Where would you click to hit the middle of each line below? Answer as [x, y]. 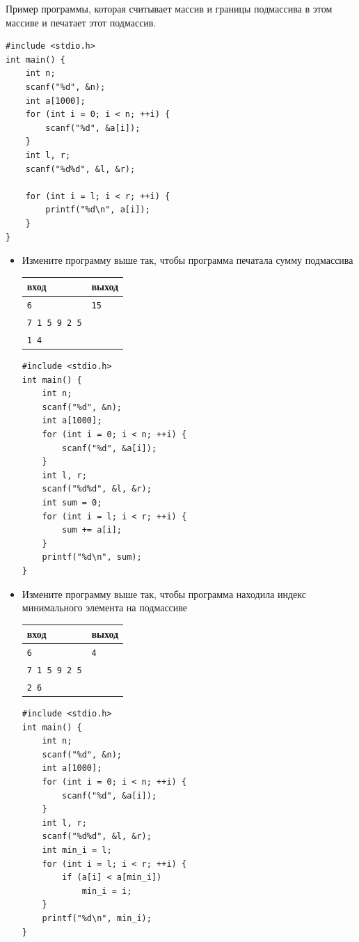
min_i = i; [107, 891]
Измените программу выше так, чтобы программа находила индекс [164, 594]
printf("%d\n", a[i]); [98, 210]
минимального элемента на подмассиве [105, 607]
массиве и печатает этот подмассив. [81, 22]
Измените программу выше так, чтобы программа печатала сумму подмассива [188, 260]
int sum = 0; [72, 502]
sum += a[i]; [92, 530]
